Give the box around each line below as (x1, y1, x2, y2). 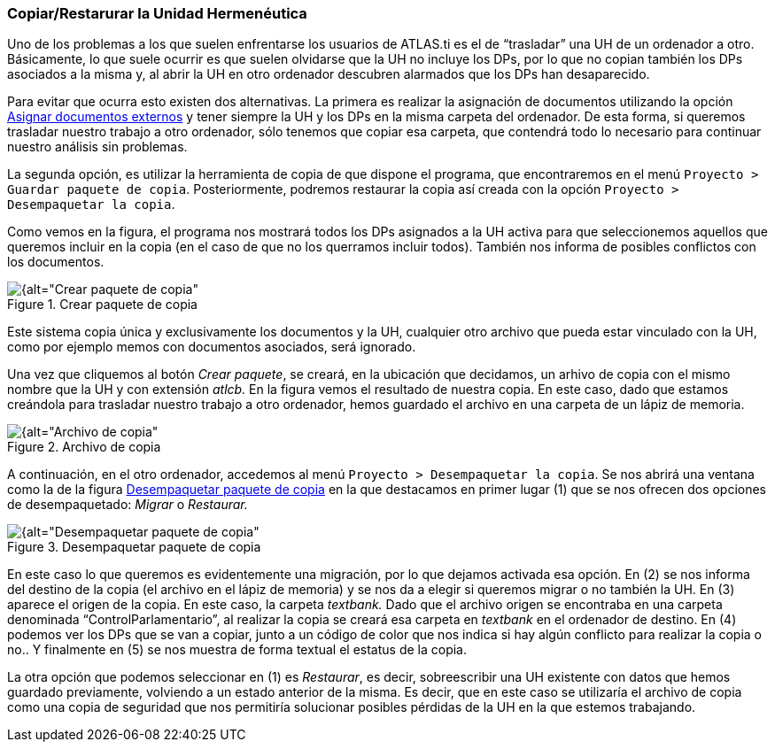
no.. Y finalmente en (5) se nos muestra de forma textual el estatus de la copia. (7, 642, 467, 658)
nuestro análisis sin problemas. (7, 139, 188, 155)
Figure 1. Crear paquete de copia (7, 297, 198, 313)
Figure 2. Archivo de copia (7, 439, 161, 455)
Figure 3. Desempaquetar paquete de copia (7, 539, 261, 555)
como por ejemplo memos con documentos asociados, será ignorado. (7, 339, 416, 355)
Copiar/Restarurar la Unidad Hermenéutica (7, 4, 307, 22)
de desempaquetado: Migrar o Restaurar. (7, 497, 248, 513)
